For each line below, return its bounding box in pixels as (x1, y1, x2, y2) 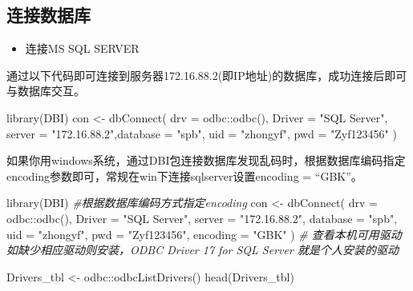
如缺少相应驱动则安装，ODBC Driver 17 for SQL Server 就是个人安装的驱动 (6, 241, 399, 258)
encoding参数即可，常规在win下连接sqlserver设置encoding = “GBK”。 (6, 167, 362, 184)
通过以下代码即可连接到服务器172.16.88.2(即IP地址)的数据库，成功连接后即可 (6, 66, 407, 83)
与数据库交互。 (6, 82, 85, 99)
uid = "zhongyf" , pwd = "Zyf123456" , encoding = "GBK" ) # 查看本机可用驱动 (6, 225, 402, 242)
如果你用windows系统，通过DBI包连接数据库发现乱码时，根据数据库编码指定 (6, 152, 406, 169)
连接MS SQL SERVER (25, 40, 140, 57)
